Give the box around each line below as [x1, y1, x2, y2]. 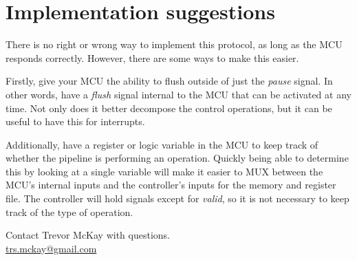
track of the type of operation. [6, 204, 133, 219]
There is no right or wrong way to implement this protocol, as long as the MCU [6, 37, 343, 52]
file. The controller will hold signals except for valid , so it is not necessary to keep [6, 191, 349, 206]
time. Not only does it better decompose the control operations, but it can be [6, 100, 332, 115]
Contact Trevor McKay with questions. [6, 228, 171, 242]
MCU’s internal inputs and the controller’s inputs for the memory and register [6, 177, 336, 192]
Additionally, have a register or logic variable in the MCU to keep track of [6, 137, 318, 151]
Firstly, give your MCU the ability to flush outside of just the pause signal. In [6, 74, 333, 88]
